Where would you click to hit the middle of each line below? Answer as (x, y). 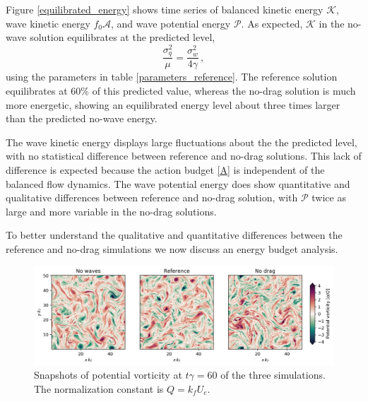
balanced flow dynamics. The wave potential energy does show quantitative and (178, 183)
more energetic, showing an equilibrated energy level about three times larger (173, 104)
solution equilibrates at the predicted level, (123, 37)
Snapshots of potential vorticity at (108, 375)
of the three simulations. (273, 375)
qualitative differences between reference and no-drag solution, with (152, 197)
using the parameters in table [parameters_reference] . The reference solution (172, 77)
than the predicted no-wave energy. (82, 118)
